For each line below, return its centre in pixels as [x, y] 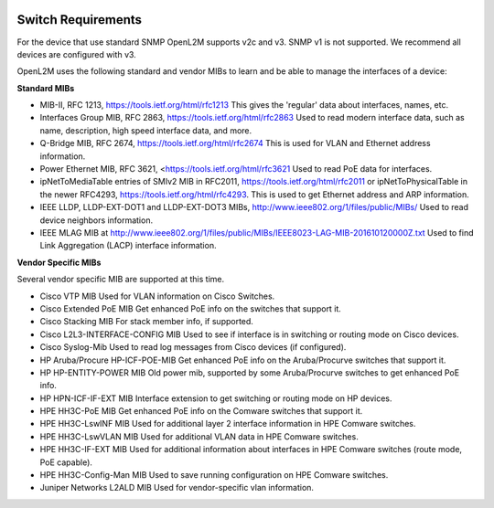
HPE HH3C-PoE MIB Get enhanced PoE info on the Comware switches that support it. [201, 411]
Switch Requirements [79, 20]
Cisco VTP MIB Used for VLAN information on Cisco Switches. [157, 296]
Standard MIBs [46, 88]
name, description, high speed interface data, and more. [146, 130]
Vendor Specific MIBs [59, 262]
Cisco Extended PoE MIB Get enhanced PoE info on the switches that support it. [191, 308]
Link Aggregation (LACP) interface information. [128, 246]
